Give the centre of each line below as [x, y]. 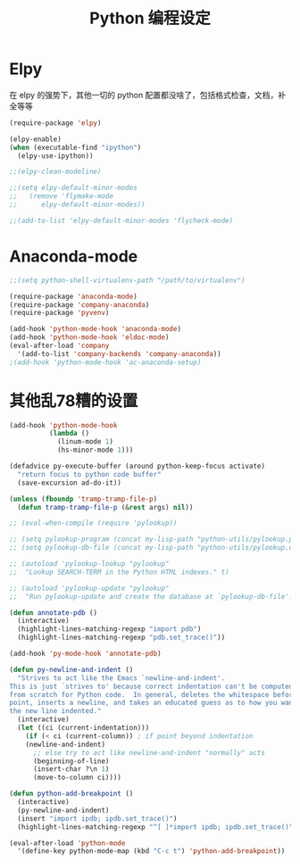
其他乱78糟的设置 [74, 400]
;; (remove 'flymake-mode [62, 196]
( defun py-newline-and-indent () [71, 669]
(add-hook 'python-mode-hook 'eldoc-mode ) [89, 337]
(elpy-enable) [36, 139]
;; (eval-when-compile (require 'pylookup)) [93, 523]
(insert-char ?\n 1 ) [71, 769]
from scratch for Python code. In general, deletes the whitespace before [153, 694]
